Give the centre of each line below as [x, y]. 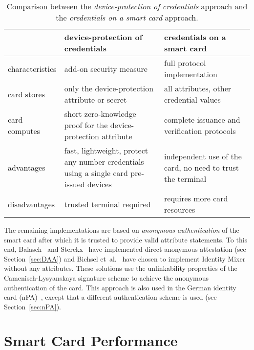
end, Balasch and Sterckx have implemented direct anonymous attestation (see [125, 249]
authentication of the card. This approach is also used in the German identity [120, 287]
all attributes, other [198, 88]
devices [100, 184]
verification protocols [200, 131]
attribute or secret [95, 99]
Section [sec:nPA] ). [32, 306]
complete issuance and [202, 119]
